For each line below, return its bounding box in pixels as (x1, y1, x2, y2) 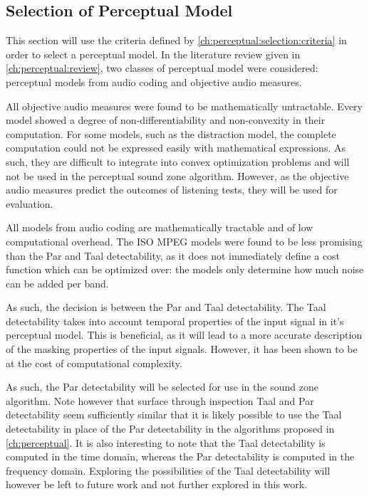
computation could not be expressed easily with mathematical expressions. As (6, 140, 345, 155)
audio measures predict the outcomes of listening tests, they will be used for (6, 182, 338, 197)
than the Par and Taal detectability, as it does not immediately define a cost (6, 248, 341, 263)
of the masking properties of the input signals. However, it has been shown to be (6, 342, 358, 357)
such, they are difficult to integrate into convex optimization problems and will (6, 154, 350, 169)
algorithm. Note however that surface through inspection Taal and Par (6, 393, 314, 408)
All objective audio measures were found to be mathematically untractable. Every (6, 98, 363, 113)
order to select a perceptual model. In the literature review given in (6, 46, 301, 61)
